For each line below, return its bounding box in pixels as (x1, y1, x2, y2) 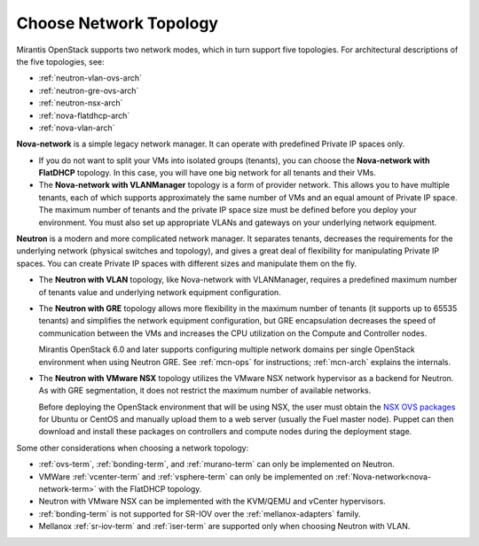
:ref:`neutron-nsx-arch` (38, 97, 123, 108)
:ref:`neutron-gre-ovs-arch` (38, 85, 139, 96)
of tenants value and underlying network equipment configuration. (38, 286, 281, 297)
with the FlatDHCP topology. (98, 484, 202, 495)
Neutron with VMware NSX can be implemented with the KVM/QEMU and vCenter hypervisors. (38, 496, 386, 507)
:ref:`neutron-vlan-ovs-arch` (38, 73, 142, 83)
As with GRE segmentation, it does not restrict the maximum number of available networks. (38, 386, 372, 396)
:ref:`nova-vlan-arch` (38, 122, 115, 133)
